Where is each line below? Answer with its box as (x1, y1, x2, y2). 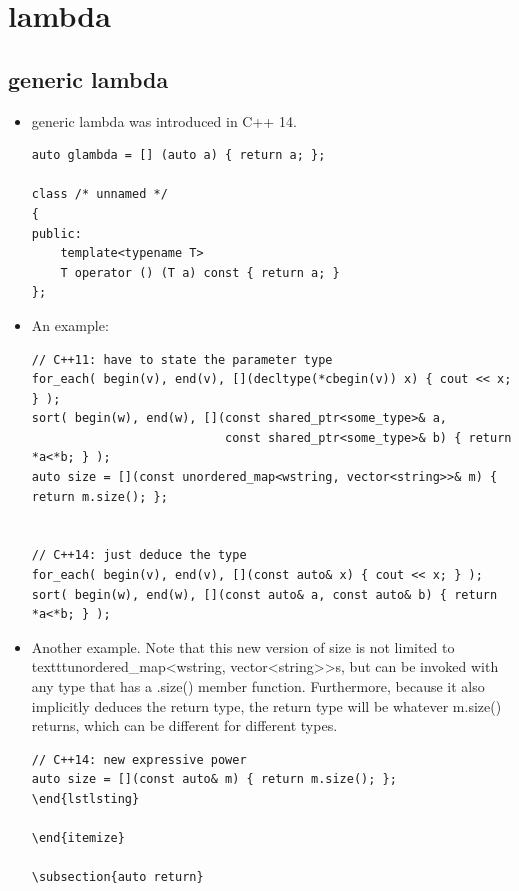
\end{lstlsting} (31, 791, 140, 806)
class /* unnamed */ (31, 187, 168, 202)
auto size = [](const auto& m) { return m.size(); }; (31, 772, 397, 787)
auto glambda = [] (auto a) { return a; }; (31, 148, 326, 163)
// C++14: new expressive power (31, 752, 247, 767)
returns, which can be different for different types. (31, 715, 338, 736)
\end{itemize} (31, 831, 125, 846)
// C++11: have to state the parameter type (31, 352, 333, 367)
